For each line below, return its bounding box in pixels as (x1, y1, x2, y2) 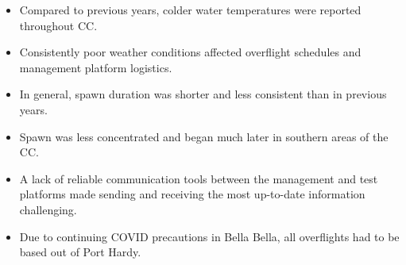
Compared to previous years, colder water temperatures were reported (19, 2, 362, 17)
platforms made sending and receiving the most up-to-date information (19, 186, 365, 202)
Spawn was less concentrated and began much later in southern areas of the (19, 128, 389, 144)
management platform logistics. (19, 59, 172, 75)
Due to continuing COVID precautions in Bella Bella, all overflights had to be (19, 228, 400, 244)
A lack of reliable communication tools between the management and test (19, 170, 378, 186)
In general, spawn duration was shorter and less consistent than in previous (19, 86, 387, 102)
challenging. (19, 201, 77, 217)
